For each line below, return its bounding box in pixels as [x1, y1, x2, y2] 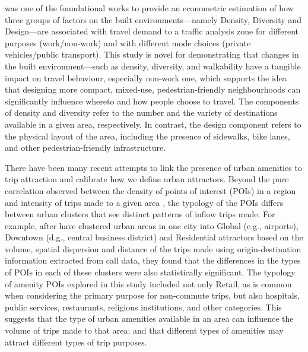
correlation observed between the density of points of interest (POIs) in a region [5, 184, 296, 196]
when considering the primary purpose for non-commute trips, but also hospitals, [5, 289, 300, 302]
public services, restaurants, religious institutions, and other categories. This [5, 300, 282, 313]
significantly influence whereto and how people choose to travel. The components [5, 94, 299, 107]
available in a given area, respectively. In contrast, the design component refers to [5, 118, 301, 130]
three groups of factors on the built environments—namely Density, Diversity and [5, 13, 301, 26]
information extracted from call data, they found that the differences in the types [5, 254, 301, 267]
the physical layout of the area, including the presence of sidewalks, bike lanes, [5, 129, 290, 142]
